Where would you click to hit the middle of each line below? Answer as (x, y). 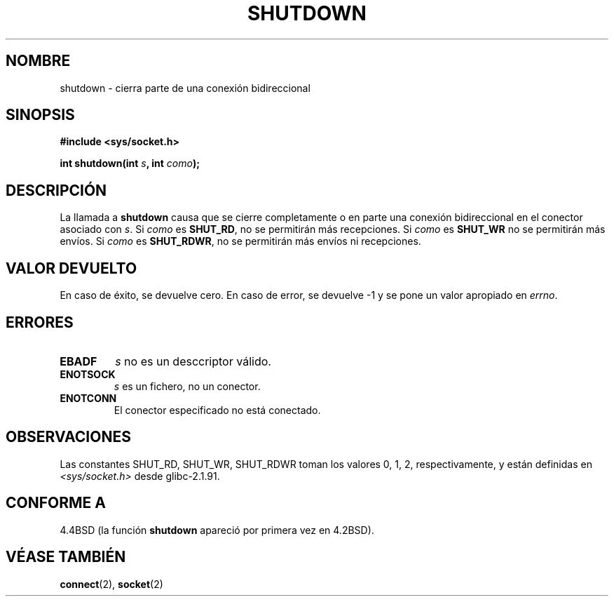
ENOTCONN (88, 398)
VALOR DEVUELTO (71, 268)
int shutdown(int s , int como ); (130, 163)
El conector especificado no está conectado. (217, 410)
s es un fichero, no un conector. (187, 386)
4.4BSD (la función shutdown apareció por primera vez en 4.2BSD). (217, 530)
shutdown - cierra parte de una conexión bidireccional (185, 88)
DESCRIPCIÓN (56, 190)
